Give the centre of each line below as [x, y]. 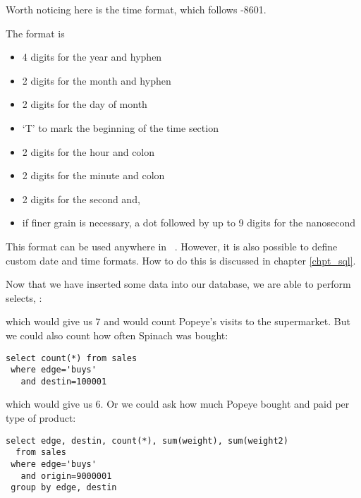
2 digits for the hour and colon [88, 151]
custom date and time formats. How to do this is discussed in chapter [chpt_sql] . [181, 260]
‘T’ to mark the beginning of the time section [120, 127]
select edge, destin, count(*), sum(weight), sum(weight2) [147, 441]
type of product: [41, 418]
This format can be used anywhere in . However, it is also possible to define [172, 246]
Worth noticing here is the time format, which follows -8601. [136, 9]
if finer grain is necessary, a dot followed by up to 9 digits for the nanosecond [189, 223]
